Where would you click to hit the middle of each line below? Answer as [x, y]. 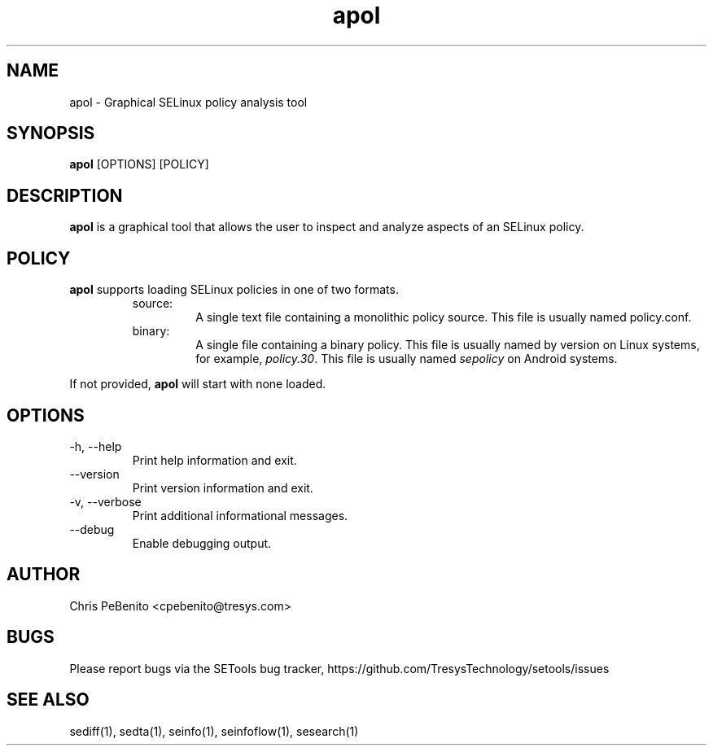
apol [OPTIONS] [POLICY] [139, 164]
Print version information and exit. [223, 487]
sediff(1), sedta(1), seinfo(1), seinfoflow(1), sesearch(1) [214, 731]
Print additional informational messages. [240, 515]
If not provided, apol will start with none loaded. [198, 384]
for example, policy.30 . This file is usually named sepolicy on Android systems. [407, 359]
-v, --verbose [105, 501]
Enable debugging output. [202, 543]
